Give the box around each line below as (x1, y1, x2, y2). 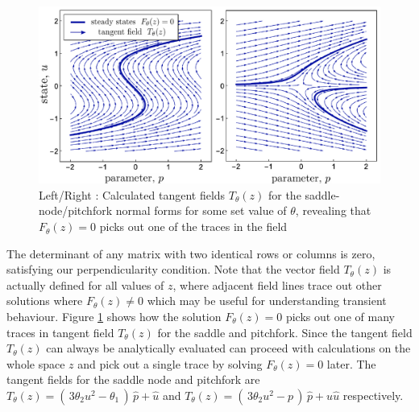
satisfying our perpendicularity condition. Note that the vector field (6, 261, 340, 278)
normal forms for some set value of (115, 202, 287, 219)
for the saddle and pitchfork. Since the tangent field (157, 323, 413, 340)
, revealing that (295, 202, 371, 219)
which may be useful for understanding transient (147, 292, 387, 309)
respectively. (342, 387, 404, 403)
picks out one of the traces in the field (99, 218, 288, 235)
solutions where (6, 292, 83, 309)
